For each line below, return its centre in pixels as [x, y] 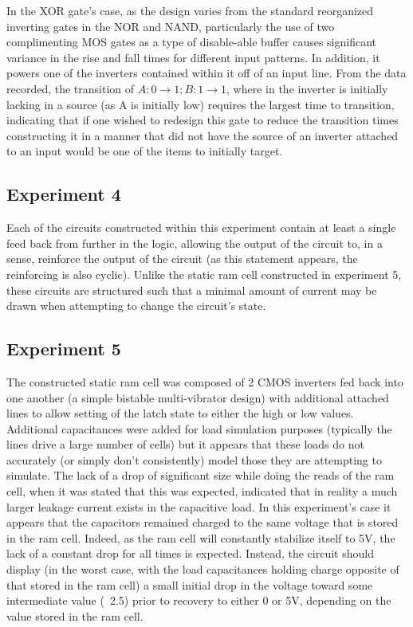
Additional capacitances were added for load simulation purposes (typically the [199, 428]
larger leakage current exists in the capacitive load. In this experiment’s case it [199, 506]
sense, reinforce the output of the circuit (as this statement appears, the [182, 259]
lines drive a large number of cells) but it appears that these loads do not [185, 444]
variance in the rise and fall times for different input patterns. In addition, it [193, 57]
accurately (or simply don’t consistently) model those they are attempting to [194, 459]
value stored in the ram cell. [75, 615]
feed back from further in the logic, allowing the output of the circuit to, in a [195, 243]
